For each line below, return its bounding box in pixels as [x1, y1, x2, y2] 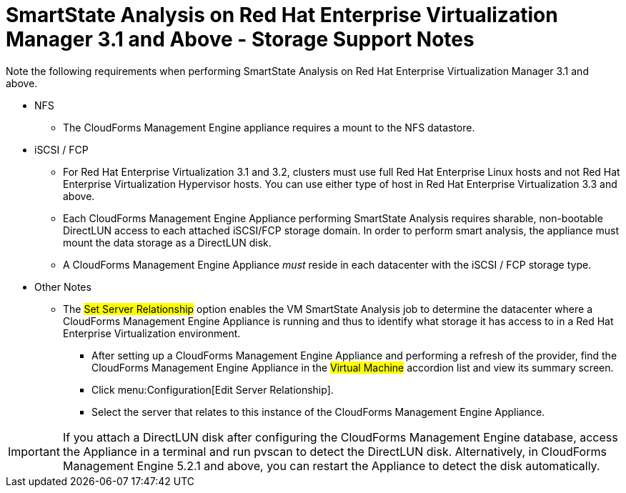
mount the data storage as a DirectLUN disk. [63, 236, 272, 249]
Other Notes [34, 280, 91, 293]
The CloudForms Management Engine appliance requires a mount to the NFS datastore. [63, 121, 475, 134]
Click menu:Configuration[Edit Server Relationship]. [91, 383, 334, 396]
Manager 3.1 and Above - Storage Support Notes [6, 27, 475, 51]
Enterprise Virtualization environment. [63, 327, 241, 339]
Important [8, 444, 60, 459]
